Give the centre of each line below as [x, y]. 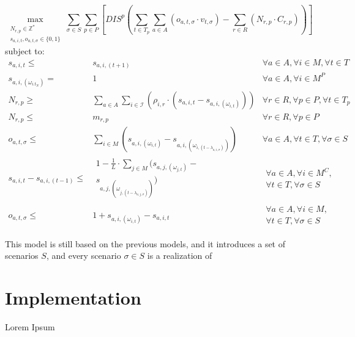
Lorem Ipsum [30, 326]
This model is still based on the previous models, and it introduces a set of [145, 243]
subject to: [25, 51]
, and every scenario [84, 255]
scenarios [22, 255]
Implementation [73, 297]
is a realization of [180, 255]
